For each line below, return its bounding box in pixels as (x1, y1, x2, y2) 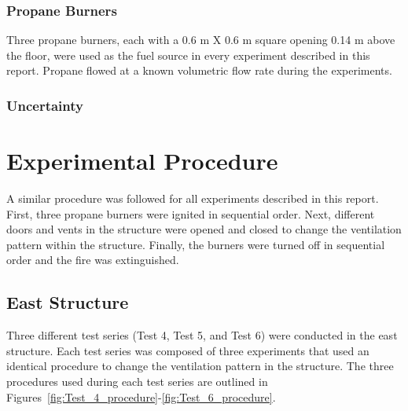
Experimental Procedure (6, 145, 278, 177)
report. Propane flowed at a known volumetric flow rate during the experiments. (6, 62, 392, 79)
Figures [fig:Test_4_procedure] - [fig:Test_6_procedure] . (6, 388, 276, 405)
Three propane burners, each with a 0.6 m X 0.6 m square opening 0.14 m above (6, 31, 395, 48)
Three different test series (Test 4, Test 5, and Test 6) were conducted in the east (6, 327, 398, 343)
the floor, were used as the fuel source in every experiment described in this (6, 46, 370, 63)
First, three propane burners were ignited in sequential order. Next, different (6, 205, 375, 222)
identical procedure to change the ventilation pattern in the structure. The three (6, 358, 394, 374)
